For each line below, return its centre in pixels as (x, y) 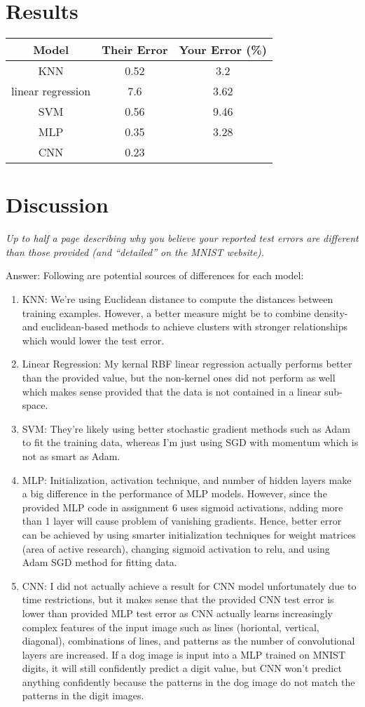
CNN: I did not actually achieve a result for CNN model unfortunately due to (189, 585)
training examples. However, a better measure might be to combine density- (185, 312)
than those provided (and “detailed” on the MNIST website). (135, 251)
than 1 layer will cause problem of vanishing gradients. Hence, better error (182, 521)
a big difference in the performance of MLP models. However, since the (174, 493)
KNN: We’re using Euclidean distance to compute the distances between (178, 299)
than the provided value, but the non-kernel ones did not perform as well (179, 377)
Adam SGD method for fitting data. (99, 562)
